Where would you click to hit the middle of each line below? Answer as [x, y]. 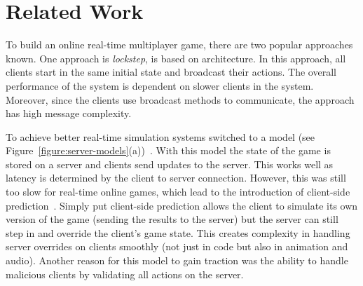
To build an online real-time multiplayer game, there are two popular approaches [179, 45]
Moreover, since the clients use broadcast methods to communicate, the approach [180, 99]
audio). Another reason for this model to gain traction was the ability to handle [177, 260]
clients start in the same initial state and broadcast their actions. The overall [171, 72]
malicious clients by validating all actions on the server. [125, 274]
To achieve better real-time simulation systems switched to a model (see [160, 136]
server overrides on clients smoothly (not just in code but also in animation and [177, 246]
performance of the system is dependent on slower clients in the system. [160, 85]
